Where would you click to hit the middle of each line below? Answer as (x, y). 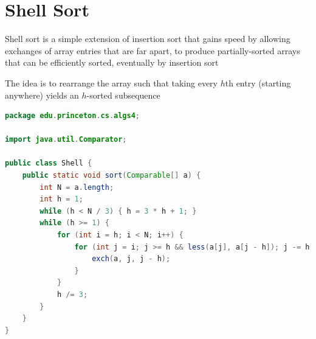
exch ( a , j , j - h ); (131, 259)
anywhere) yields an (42, 95)
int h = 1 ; (61, 199)
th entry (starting (258, 82)
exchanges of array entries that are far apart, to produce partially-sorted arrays (153, 50)
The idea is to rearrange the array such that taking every (111, 82)
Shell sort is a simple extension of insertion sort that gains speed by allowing (148, 39)
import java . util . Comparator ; (66, 140)
